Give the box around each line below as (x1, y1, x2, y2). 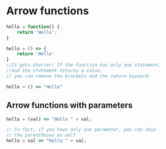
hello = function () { (6, 24, 60, 30)
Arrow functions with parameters (6, 100, 133, 110)
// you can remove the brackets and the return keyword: (6, 73, 151, 79)
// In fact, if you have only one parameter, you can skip (6, 126, 156, 133)
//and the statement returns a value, (6, 68, 103, 74)
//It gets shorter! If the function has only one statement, (6, 62, 162, 68)
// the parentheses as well (6, 132, 76, 138)
